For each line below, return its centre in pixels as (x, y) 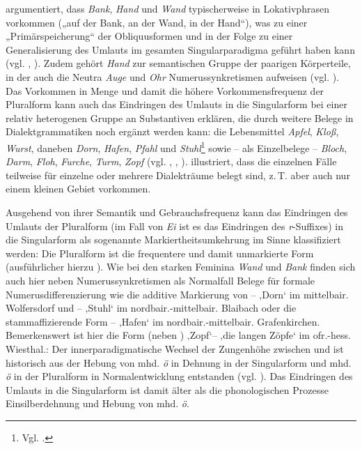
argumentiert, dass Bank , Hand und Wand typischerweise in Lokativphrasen (167, 8)
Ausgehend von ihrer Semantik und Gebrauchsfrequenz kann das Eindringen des (177, 212)
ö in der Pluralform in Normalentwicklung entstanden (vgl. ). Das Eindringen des (179, 376)
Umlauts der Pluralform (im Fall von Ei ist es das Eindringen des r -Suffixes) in (174, 226)
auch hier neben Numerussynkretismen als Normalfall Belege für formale (160, 280)
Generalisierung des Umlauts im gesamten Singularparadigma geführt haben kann (180, 49)
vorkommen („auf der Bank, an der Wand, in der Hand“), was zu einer (157, 22)
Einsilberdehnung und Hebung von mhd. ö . (97, 403)
